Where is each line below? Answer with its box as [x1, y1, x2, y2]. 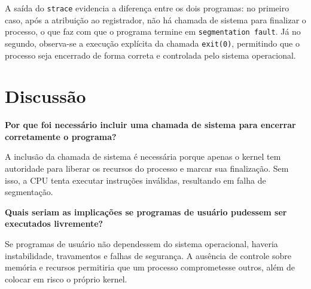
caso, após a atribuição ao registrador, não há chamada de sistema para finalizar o [5, 13, 306, 26]
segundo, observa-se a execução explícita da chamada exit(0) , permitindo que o [5, 36, 300, 49]
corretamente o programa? [5, 130, 117, 142]
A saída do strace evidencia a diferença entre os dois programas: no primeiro [5, 2, 289, 14]
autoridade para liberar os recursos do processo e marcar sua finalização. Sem [5, 162, 289, 175]
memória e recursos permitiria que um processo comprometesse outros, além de [5, 261, 295, 273]
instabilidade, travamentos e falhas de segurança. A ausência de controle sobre [5, 249, 291, 261]
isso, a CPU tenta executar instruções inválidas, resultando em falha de [5, 174, 266, 186]
